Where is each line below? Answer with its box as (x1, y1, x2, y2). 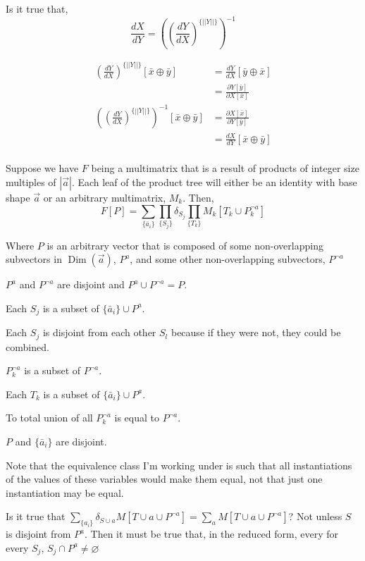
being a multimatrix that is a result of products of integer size (91, 161, 359, 175)
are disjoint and (57, 277, 125, 292)
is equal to (114, 410, 159, 425)
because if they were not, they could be (171, 325, 341, 340)
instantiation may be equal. (6, 485, 124, 500)
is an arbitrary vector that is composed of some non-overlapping (47, 238, 323, 252)
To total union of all (6, 410, 93, 425)
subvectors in (6, 252, 62, 266)
